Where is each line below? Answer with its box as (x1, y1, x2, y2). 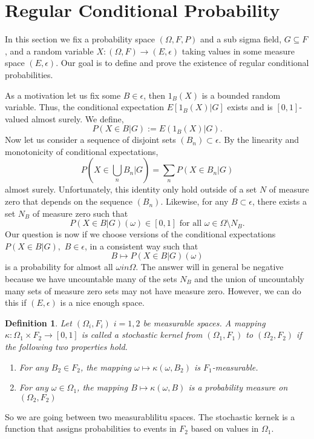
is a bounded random (201, 88, 281, 101)
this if (5, 296, 27, 309)
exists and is (227, 101, 273, 113)
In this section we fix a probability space (5, 33, 155, 45)
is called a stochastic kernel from (81, 328, 203, 341)
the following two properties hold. (5, 340, 128, 352)
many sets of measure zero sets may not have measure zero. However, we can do (5, 284, 301, 297)
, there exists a (252, 195, 307, 208)
